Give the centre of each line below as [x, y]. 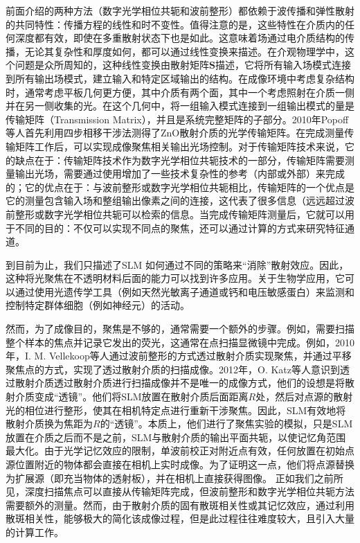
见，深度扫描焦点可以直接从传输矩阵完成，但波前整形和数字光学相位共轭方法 [180, 491]
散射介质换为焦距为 [49, 424]
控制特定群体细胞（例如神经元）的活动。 [98, 305]
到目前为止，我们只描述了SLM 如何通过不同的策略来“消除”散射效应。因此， [177, 264]
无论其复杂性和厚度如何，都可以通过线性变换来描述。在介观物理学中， [184, 51]
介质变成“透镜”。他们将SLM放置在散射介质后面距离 [132, 397]
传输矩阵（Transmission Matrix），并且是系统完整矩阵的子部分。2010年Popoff [177, 119]
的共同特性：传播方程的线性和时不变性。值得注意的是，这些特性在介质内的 [175, 24]
